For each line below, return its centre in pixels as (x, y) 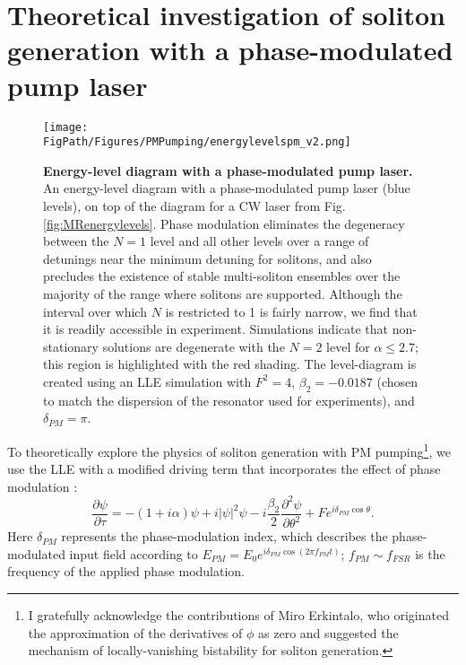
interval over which (95, 311)
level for (348, 346)
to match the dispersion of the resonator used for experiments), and (229, 400)
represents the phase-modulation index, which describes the (224, 536)
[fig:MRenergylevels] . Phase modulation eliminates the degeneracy (224, 223)
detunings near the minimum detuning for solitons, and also (207, 258)
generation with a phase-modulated (230, 50)
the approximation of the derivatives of (135, 632)
